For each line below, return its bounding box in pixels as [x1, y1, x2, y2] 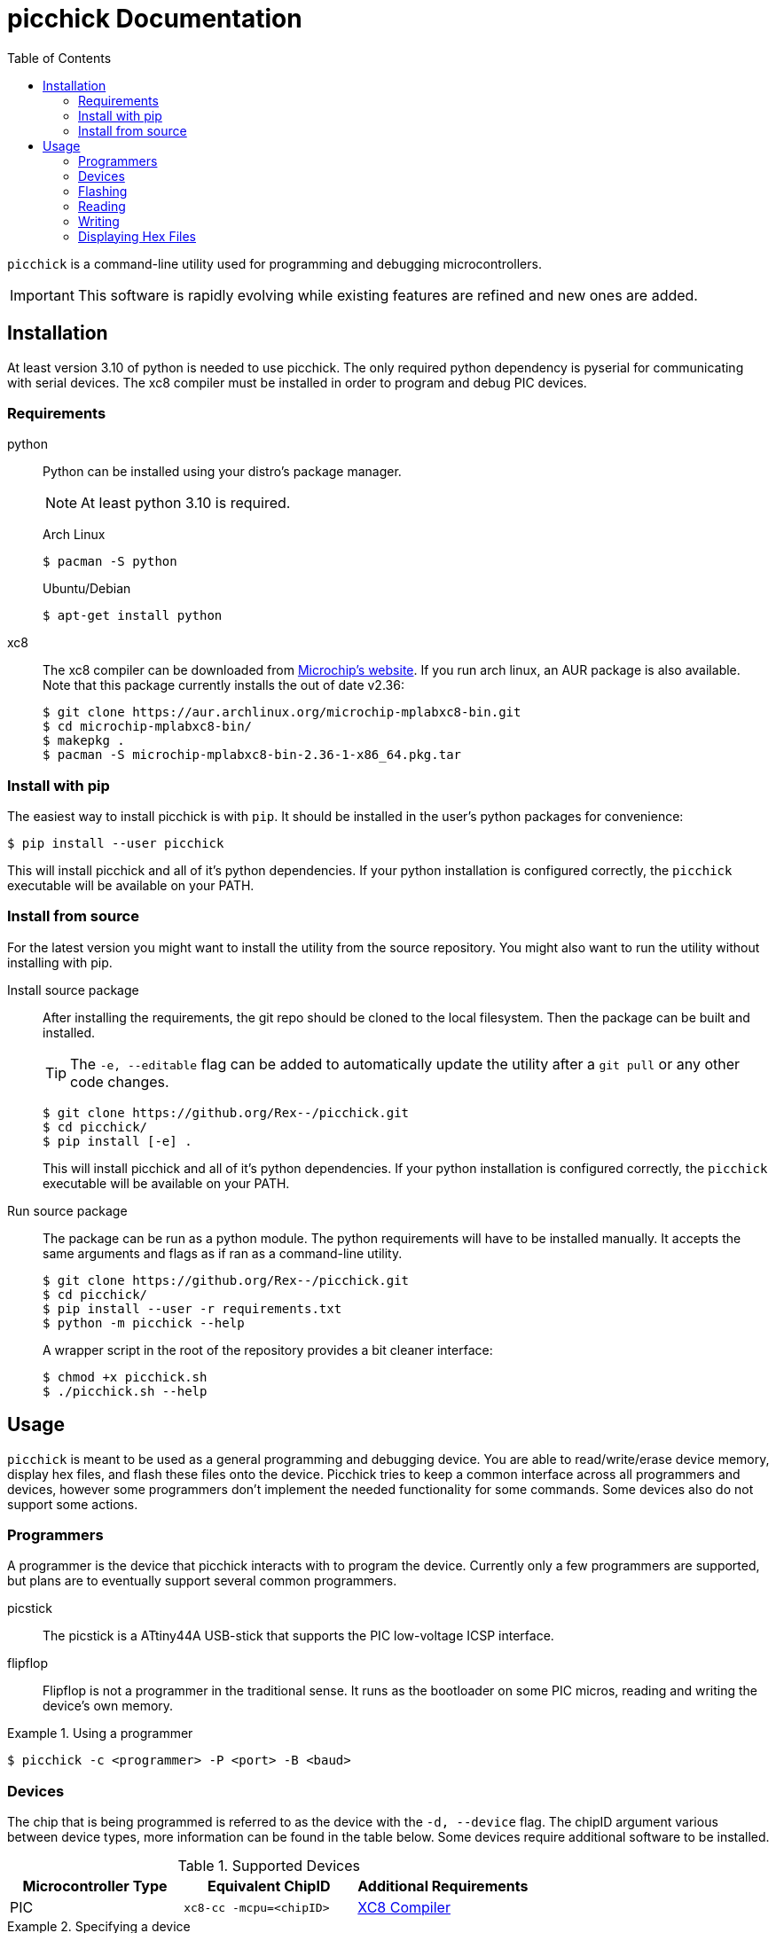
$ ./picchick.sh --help [43, 1383, 208, 1398]
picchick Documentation [7, 4, 302, 34]
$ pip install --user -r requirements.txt [43, 1301, 342, 1316]
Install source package [7, 982, 139, 998]
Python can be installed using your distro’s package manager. [43, 464, 402, 480]
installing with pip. [7, 954, 113, 970]
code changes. [70, 1072, 169, 1091]
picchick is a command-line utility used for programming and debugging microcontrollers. [7, 255, 542, 271]
